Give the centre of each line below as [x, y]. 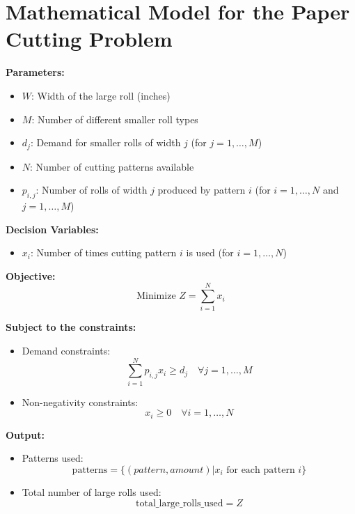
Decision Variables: [52, 229]
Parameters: [35, 72]
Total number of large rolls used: [92, 491]
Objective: [31, 275]
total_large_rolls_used [180, 503]
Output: [25, 434]
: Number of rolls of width [92, 190]
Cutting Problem [89, 39]
